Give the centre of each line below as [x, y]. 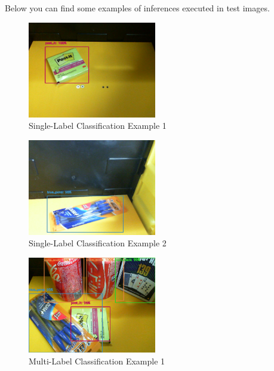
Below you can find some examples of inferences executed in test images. [137, 8]
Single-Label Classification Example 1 [98, 126]
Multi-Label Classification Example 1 [97, 361]
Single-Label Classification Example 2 [98, 243]
